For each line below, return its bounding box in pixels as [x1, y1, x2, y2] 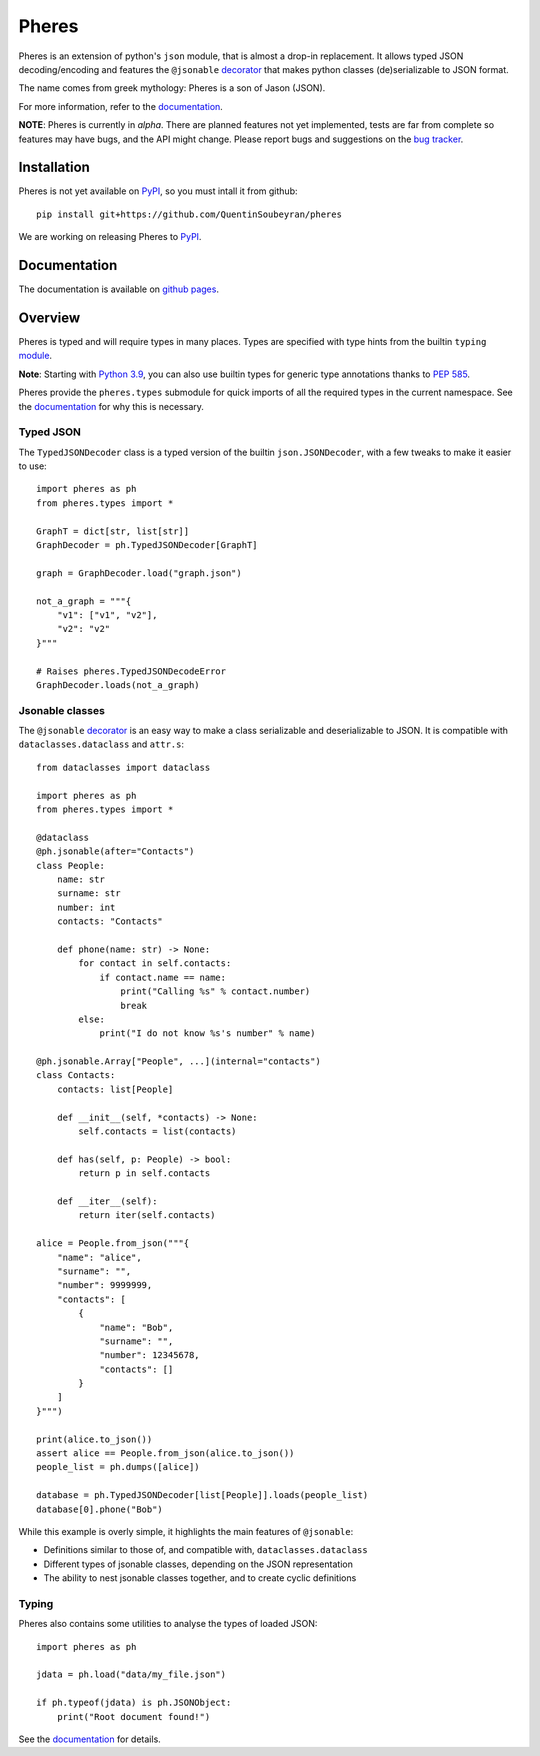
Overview [18, 309, 81, 326]
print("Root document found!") [56, 1711, 211, 1722]
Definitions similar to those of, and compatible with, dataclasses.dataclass [43, 1544, 369, 1556]
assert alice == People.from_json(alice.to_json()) [36, 1448, 295, 1459]
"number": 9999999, [56, 1280, 153, 1291]
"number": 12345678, [99, 1350, 200, 1361]
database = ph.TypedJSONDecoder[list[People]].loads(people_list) [36, 1490, 369, 1501]
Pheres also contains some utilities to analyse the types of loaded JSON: [18, 1618, 318, 1630]
